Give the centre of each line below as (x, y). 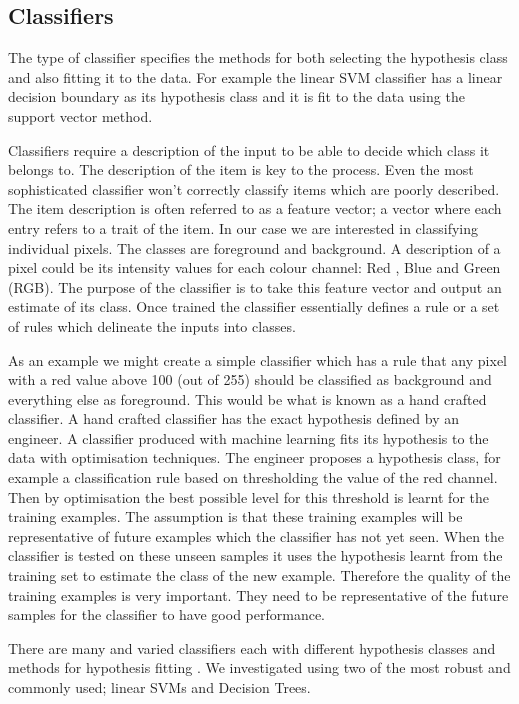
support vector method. (80, 115)
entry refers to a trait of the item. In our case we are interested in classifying (243, 227)
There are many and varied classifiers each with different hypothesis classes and (252, 647)
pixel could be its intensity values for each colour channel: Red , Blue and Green (254, 267)
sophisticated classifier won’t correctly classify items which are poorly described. (254, 188)
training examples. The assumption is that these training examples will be (235, 516)
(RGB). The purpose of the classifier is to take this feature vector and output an (255, 286)
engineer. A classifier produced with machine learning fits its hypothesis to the (248, 437)
